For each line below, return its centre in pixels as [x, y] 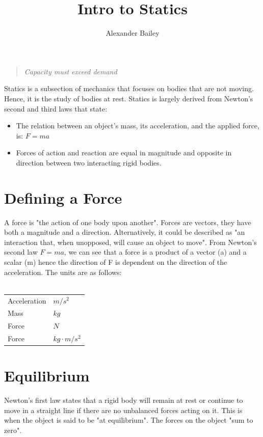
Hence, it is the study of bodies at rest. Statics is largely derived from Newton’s [129, 98]
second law [21, 252]
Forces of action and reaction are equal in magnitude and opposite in [124, 153]
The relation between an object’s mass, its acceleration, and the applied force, [138, 126]
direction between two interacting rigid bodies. [89, 162]
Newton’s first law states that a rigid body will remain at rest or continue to [124, 400]
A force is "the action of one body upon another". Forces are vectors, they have [128, 222]
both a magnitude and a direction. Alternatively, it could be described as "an [125, 232]
